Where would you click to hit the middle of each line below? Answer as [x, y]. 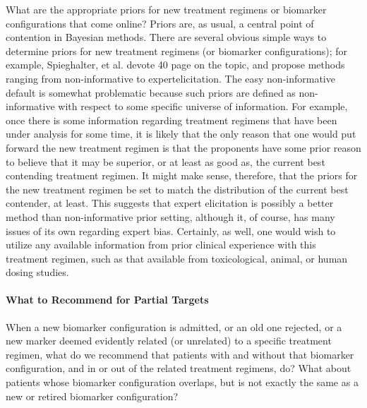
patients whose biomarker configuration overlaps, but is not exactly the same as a [182, 382]
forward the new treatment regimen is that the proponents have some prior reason [183, 147]
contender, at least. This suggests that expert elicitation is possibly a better [170, 203]
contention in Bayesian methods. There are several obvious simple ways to [166, 37]
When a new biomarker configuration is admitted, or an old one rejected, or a [174, 326]
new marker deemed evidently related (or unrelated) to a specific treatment [169, 341]
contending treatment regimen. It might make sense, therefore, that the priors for [182, 175]
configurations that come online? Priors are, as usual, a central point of [160, 23]
